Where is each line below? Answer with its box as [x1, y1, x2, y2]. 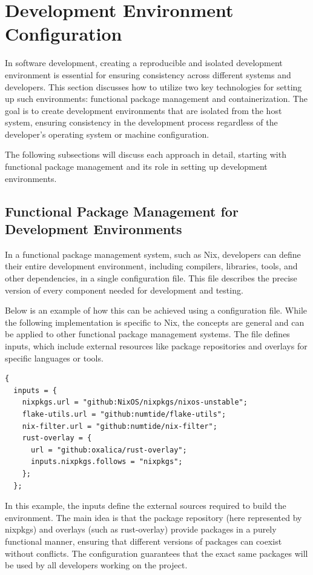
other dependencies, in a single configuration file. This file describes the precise [5, 272, 297, 284]
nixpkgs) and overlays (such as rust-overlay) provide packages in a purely [5, 523, 277, 536]
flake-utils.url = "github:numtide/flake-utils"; [22, 409, 226, 419]
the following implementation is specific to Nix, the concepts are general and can [5, 315, 305, 328]
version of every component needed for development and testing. [5, 283, 243, 296]
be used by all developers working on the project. [5, 559, 188, 571]
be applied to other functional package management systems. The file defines [5, 328, 290, 340]
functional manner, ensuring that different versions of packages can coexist [5, 534, 282, 547]
